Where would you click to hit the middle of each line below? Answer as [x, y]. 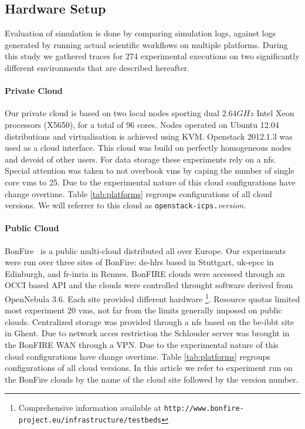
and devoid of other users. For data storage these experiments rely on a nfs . [140, 159]
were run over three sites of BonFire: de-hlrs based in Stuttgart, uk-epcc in [139, 262]
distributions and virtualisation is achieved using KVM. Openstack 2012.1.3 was [149, 136]
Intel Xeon [275, 113]
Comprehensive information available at [90, 408]
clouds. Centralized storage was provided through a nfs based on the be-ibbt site [149, 321]
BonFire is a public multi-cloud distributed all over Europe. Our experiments [145, 250]
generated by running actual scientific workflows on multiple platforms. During [146, 44]
